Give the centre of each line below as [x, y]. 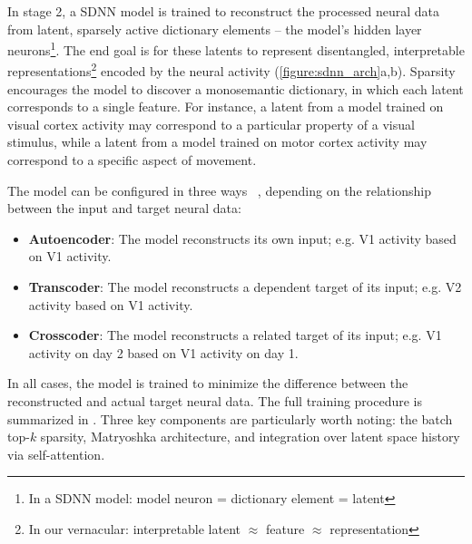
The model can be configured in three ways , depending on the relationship [219, 190]
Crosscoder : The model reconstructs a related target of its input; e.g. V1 [235, 335]
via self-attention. [56, 454]
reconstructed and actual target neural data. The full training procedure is [215, 401]
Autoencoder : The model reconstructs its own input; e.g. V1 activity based [242, 238]
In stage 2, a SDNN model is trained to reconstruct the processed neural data [223, 11]
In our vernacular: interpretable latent [134, 528]
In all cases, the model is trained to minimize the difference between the [208, 383]
